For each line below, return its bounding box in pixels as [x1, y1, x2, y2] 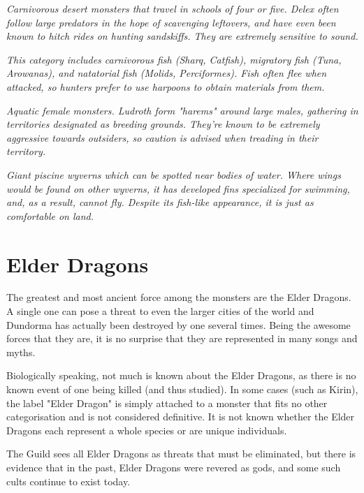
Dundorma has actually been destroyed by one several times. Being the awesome [6, 317, 351, 332]
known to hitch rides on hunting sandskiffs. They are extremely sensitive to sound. [6, 29, 358, 43]
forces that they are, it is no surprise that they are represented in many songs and [6, 331, 358, 346]
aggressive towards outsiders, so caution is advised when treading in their [6, 130, 319, 145]
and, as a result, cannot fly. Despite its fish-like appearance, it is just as [6, 195, 314, 209]
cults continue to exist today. [6, 473, 131, 488]
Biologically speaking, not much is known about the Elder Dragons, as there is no [6, 368, 356, 383]
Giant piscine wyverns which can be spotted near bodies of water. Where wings [6, 167, 341, 182]
